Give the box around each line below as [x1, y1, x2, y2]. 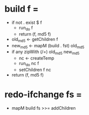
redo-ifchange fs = [4, 89, 82, 100]
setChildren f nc [18, 67, 52, 73]
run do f [18, 24, 33, 32]
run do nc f [18, 60, 39, 67]
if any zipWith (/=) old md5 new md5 [11, 49, 80, 56]
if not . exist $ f [11, 19, 42, 25]
